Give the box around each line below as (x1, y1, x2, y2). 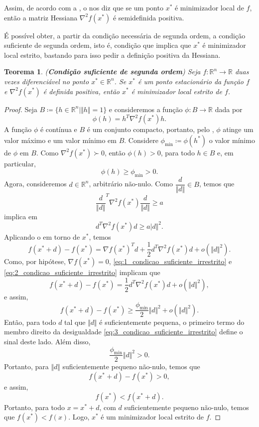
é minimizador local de (174, 2, 244, 12)
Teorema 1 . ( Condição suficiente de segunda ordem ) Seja (4, 66, 201, 77)
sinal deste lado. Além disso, (4, 336, 91, 346)
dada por (215, 104, 243, 114)
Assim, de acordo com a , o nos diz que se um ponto (4, 2, 163, 12)
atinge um (223, 124, 254, 135)
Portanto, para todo (4, 402, 65, 412)
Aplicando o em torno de (4, 231, 80, 242)
